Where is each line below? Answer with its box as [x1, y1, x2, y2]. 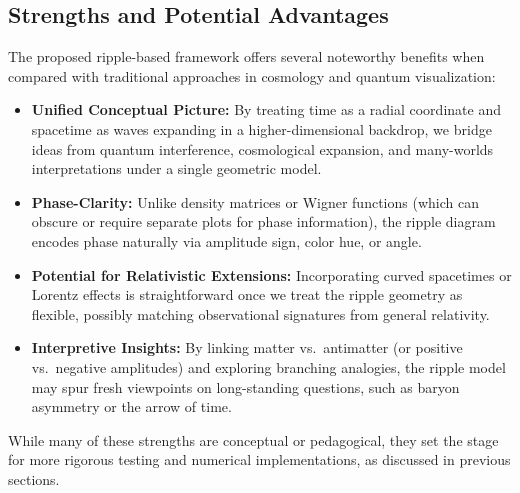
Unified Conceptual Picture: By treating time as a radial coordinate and [31, 99, 501, 120]
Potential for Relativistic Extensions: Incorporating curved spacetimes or [31, 264, 512, 285]
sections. [8, 468, 60, 489]
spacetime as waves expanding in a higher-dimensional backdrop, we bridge [31, 118, 492, 139]
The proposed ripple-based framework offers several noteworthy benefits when [8, 46, 485, 67]
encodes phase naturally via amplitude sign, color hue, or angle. [31, 230, 422, 251]
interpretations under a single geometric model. [31, 158, 322, 179]
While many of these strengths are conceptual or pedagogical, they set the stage [8, 429, 499, 450]
